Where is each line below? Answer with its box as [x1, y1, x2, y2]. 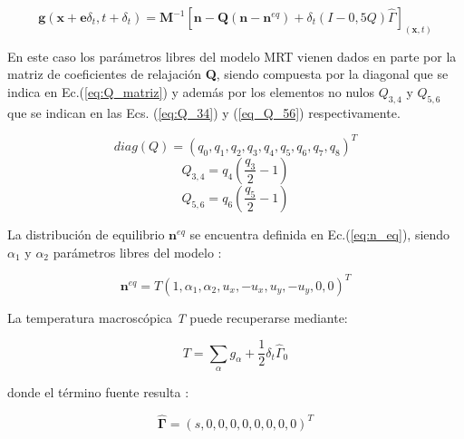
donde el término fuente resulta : [7, 383, 189, 402]
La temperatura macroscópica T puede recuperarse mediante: [7, 307, 348, 327]
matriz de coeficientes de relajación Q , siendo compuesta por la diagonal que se [7, 64, 449, 83]
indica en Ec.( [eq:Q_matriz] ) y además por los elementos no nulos [7, 83, 375, 102]
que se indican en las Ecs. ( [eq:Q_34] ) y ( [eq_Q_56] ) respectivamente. [7, 102, 401, 122]
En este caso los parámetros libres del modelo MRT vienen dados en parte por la [7, 46, 457, 65]
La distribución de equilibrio [7, 224, 165, 243]
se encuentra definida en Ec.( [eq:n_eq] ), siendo [189, 224, 450, 243]
